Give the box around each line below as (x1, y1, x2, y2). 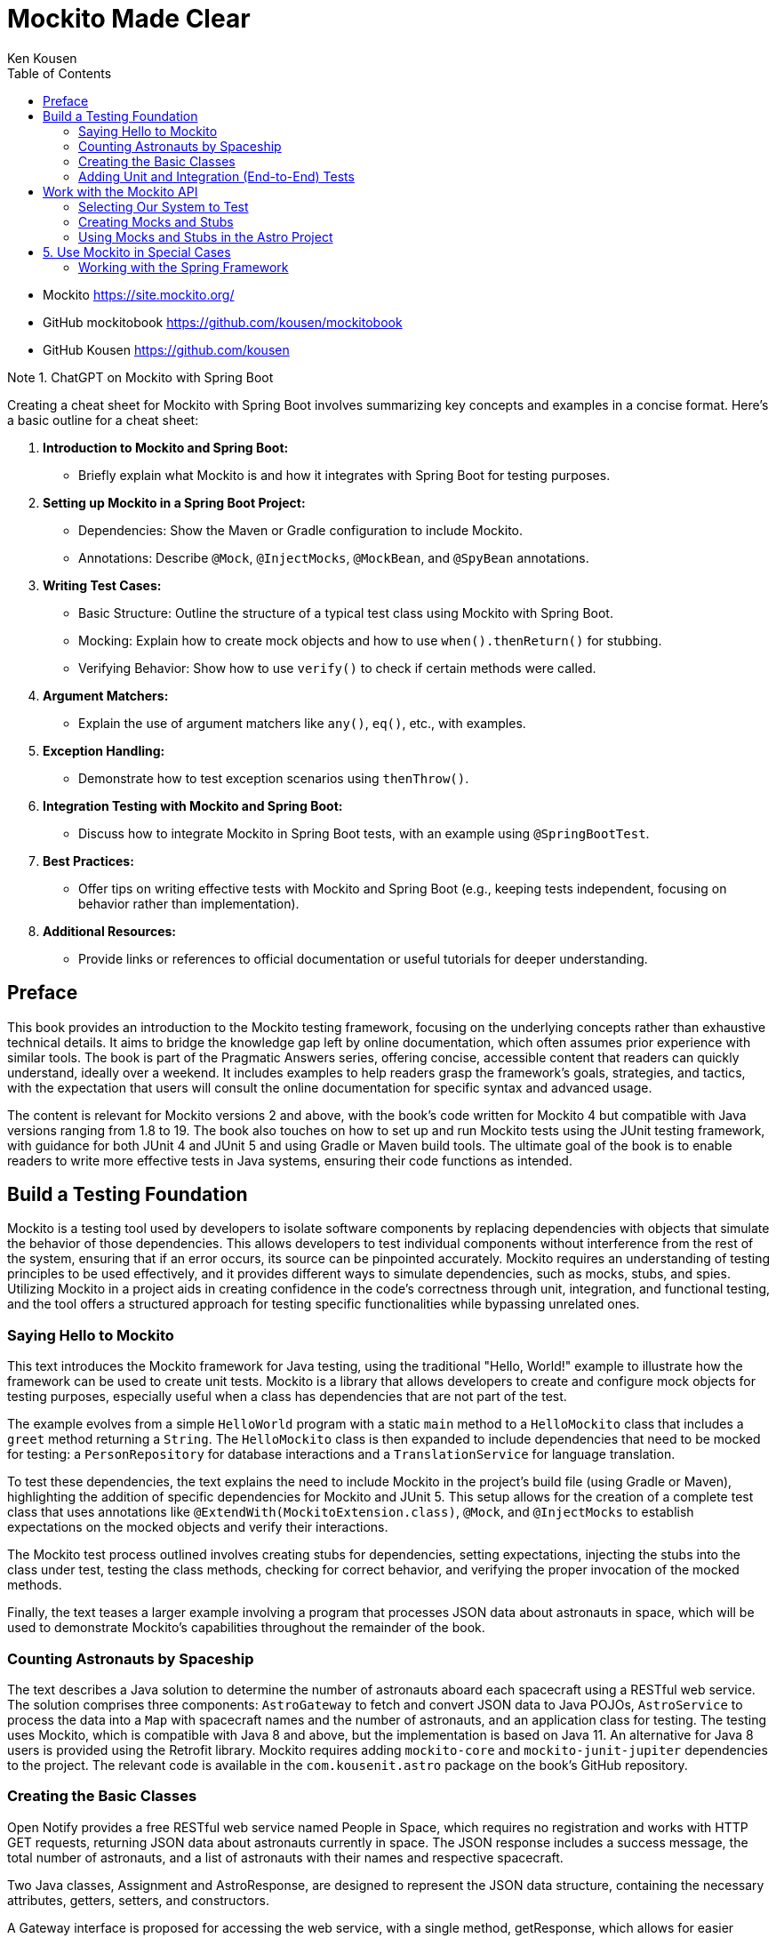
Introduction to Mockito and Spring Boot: (43, 439, 289, 455)
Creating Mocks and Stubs (78, 213, 234, 229)
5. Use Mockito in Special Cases (43, 244, 231, 260)
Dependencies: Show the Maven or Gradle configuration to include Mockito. (78, 522, 524, 538)
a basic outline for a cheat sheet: (7, 412, 199, 428)
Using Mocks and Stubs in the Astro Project (78, 228, 333, 244)
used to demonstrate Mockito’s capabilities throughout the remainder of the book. (7, 1620, 485, 1636)
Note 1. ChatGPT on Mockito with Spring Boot (7, 369, 274, 385)
